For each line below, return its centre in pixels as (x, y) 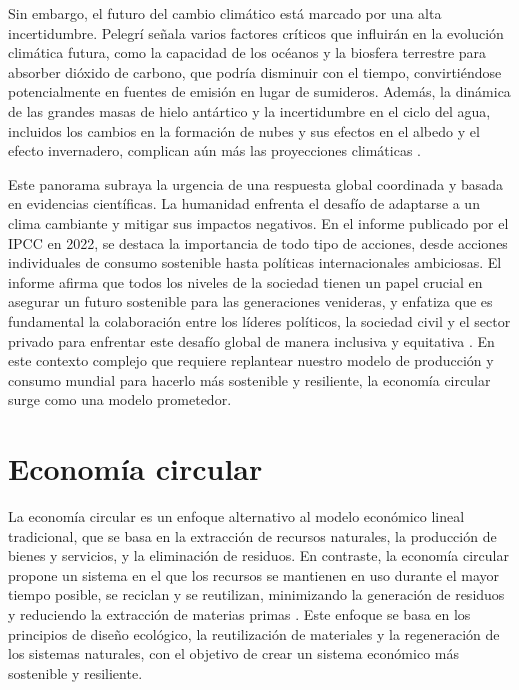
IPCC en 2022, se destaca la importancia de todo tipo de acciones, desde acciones (258, 242)
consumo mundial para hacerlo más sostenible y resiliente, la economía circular (249, 379)
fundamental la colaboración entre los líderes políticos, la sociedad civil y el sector (259, 320)
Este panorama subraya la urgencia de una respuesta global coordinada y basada (256, 183)
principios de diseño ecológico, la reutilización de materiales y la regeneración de (254, 633)
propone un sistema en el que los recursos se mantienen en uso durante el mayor (254, 574)
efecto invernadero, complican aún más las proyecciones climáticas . (214, 150)
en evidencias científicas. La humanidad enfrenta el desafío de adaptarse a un (244, 203)
